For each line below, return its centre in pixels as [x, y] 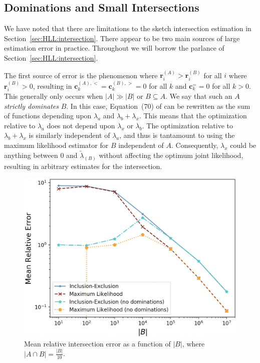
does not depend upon [81, 125]
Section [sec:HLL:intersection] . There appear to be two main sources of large [122, 38]
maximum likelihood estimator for [56, 145]
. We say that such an [199, 96]
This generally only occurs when [54, 96]
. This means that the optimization [193, 116]
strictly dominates [31, 106]
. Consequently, [195, 145]
